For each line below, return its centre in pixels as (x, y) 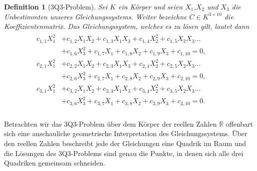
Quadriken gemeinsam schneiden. (55, 163)
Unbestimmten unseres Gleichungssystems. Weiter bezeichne (96, 16)
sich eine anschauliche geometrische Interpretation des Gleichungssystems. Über (126, 133)
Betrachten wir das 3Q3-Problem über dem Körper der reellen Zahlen (111, 123)
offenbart (239, 123)
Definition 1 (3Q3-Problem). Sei (56, 6)
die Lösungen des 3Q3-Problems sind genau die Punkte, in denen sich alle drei (124, 153)
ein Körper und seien (150, 6)
